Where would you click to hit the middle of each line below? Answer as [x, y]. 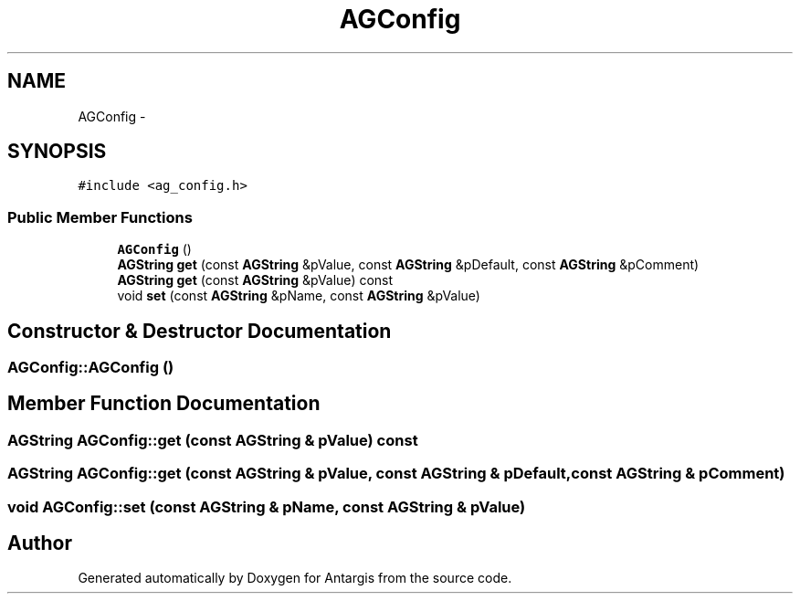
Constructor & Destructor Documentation [200, 331]
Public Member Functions [100, 217]
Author [40, 543]
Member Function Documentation [164, 404]
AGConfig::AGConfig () [91, 368]
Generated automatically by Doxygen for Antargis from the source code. [295, 578]
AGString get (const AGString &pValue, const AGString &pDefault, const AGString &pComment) [408, 265]
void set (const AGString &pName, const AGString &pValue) [299, 296]
